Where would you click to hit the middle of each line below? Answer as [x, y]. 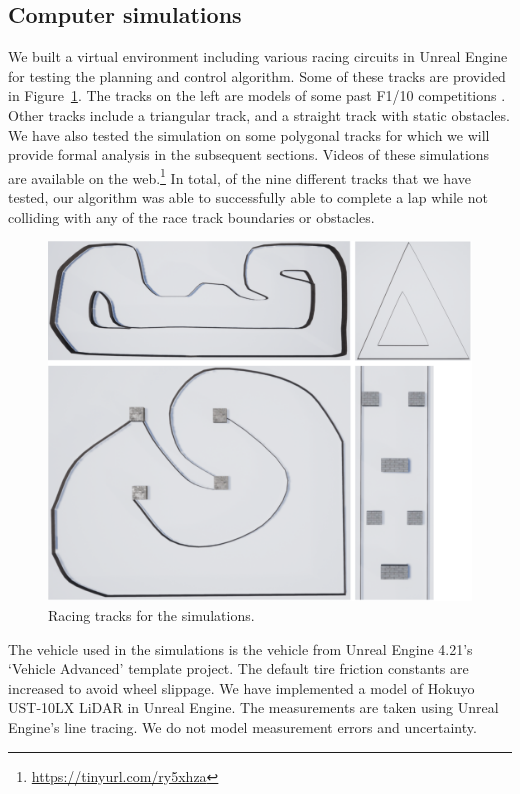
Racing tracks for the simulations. [151, 615]
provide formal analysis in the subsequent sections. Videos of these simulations [249, 154]
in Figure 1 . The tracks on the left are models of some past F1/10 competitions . [257, 95]
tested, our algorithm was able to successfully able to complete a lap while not [248, 197]
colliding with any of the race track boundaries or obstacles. [191, 216]
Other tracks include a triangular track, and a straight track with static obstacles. [259, 114]
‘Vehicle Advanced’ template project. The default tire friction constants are [238, 668]
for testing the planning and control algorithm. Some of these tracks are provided [257, 75]
